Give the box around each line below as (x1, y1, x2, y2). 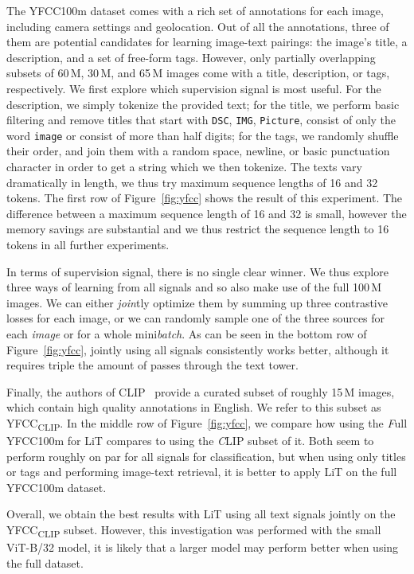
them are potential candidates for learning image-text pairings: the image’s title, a (6, 33, 408, 50)
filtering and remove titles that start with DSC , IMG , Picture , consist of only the (6, 111, 396, 128)
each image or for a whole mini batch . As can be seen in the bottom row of (6, 326, 367, 342)
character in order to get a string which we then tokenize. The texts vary (6, 158, 362, 175)
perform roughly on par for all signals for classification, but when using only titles (6, 447, 406, 464)
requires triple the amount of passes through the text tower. (6, 357, 299, 373)
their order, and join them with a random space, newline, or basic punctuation (6, 143, 390, 159)
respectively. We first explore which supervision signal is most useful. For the (6, 80, 381, 96)
